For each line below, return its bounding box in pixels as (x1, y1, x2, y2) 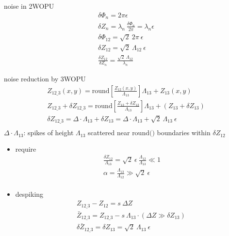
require (15, 143, 36, 154)
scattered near (87, 127, 130, 138)
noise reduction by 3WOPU (4, 74, 86, 84)
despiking (15, 189, 44, 199)
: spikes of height (23, 127, 74, 138)
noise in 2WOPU (4, 1, 54, 11)
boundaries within (157, 127, 211, 138)
